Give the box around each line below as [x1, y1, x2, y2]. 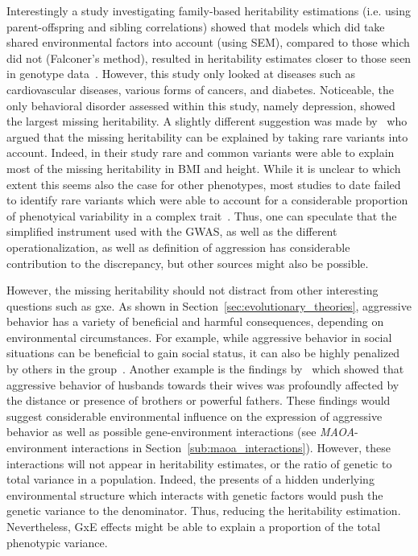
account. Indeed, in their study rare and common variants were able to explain [6, 144, 395, 161]
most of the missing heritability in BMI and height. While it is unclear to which [6, 159, 401, 176]
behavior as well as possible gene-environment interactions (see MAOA [6, 423, 355, 440]
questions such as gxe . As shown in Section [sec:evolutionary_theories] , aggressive [6, 297, 412, 314]
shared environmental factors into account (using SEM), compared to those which [6, 34, 410, 51]
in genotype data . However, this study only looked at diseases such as [6, 65, 356, 82]
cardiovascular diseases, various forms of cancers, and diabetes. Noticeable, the [6, 80, 395, 97]
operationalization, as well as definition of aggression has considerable [6, 238, 350, 255]
